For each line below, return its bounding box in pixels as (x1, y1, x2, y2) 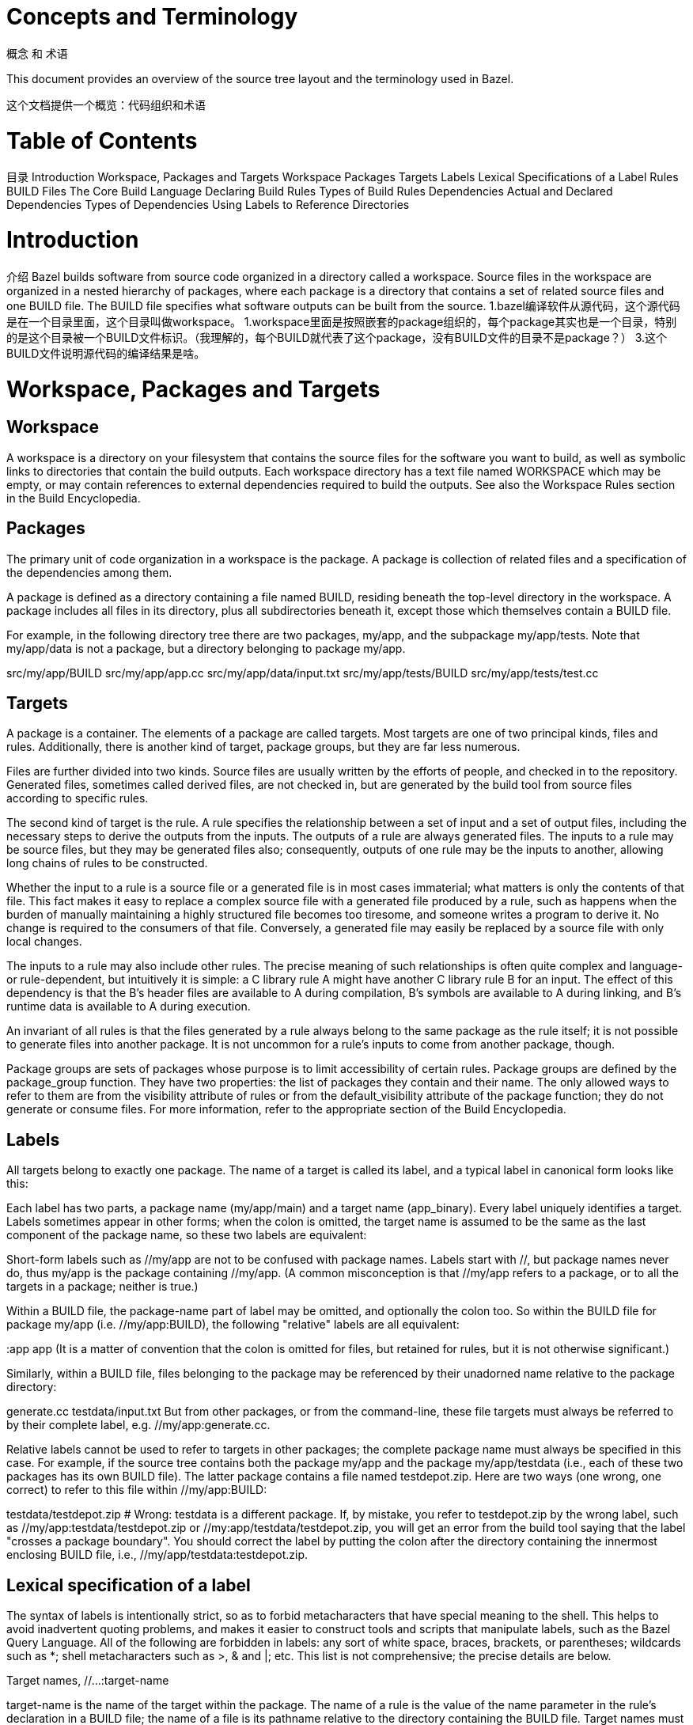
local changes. (6, 935, 82, 949)
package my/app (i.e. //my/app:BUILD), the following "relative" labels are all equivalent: (6, 1317, 460, 1332)
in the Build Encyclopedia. (6, 491, 141, 505)
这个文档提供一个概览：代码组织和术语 (6, 97, 206, 112)
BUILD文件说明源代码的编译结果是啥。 (6, 346, 206, 360)
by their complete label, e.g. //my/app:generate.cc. (6, 1418, 271, 1432)
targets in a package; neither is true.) (6, 1280, 199, 1294)
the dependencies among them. (6, 565, 172, 579)
